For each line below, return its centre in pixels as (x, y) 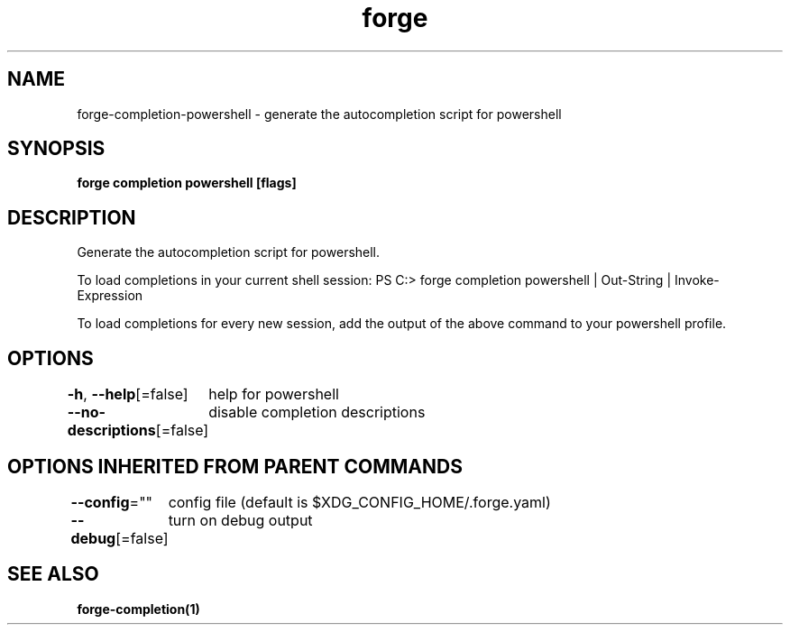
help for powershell (274, 394)
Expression (110, 296)
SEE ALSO (53, 574)
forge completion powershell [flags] (187, 183)
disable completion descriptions (317, 412)
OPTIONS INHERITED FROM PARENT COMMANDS (235, 466)
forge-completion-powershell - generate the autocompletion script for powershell (319, 114)
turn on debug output (240, 520)
